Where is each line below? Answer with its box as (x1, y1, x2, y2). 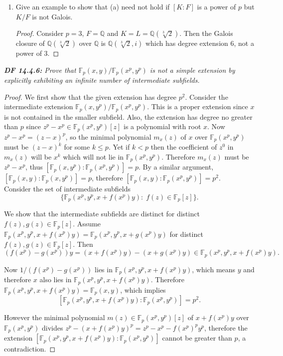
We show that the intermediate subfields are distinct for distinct (4, 208, 200, 219)
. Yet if (108, 142, 130, 152)
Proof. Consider (15, 28, 64, 38)
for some (64, 142, 90, 152)
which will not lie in (63, 151, 124, 162)
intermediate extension (4, 101, 73, 112)
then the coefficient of (150, 142, 217, 152)
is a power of (197, 1, 236, 11)
